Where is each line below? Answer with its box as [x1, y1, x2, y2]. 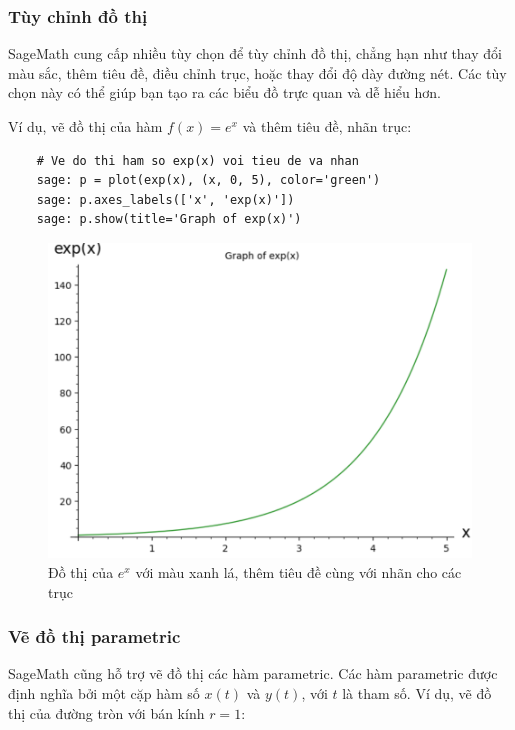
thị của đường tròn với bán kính [8, 702, 205, 723]
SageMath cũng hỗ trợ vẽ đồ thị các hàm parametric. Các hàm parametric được [8, 663, 498, 684]
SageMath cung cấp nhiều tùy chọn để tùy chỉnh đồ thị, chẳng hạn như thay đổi [8, 43, 502, 64]
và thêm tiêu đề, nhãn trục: [242, 116, 412, 136]
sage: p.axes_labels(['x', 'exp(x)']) [36, 192, 295, 207]
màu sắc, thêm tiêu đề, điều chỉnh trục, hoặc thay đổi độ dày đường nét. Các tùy [8, 62, 507, 83]
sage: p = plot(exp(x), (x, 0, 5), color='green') [36, 173, 381, 188]
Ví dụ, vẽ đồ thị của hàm [8, 116, 163, 136]
